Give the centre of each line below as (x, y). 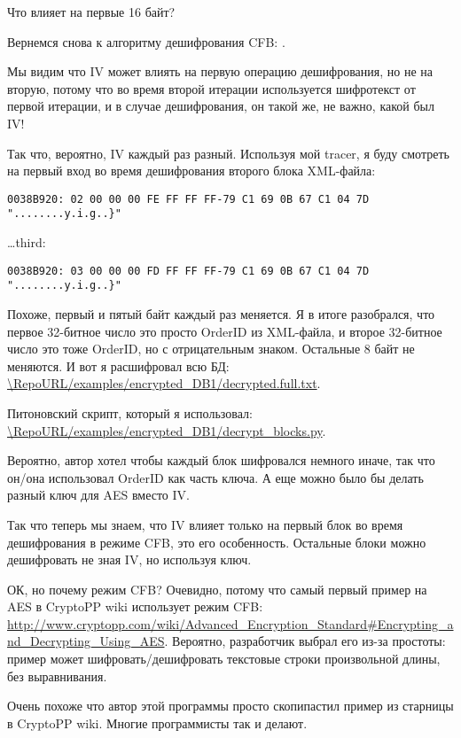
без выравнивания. (57, 676)
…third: (27, 242)
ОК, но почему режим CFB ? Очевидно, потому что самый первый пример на (217, 589)
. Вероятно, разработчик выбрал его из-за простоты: (305, 641)
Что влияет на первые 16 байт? (91, 12)
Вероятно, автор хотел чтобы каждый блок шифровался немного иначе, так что (221, 460)
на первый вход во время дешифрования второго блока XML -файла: (191, 171)
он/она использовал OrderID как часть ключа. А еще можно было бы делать (215, 477)
